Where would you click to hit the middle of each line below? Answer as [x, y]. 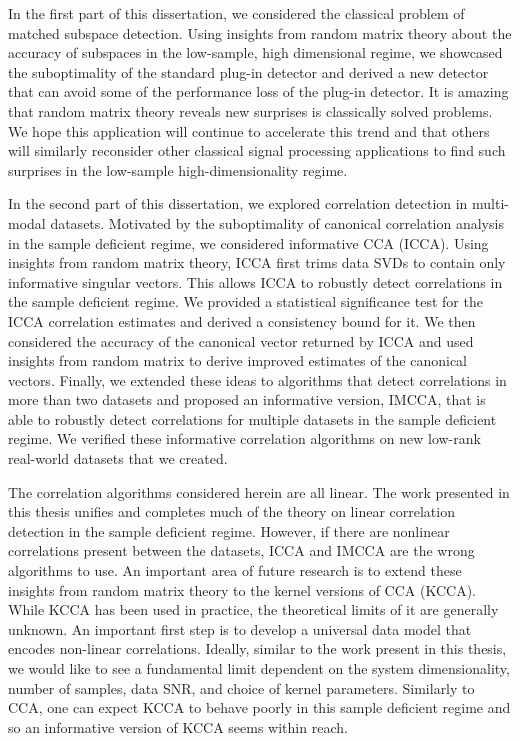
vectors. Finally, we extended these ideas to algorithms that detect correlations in [257, 379]
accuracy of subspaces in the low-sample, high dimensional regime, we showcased [255, 52]
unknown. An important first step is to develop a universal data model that [240, 628]
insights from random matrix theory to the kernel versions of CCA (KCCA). [242, 589]
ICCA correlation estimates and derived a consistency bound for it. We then [242, 320]
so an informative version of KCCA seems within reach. [178, 726]
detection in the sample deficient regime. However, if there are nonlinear [229, 530]
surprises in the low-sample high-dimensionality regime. [178, 169]
